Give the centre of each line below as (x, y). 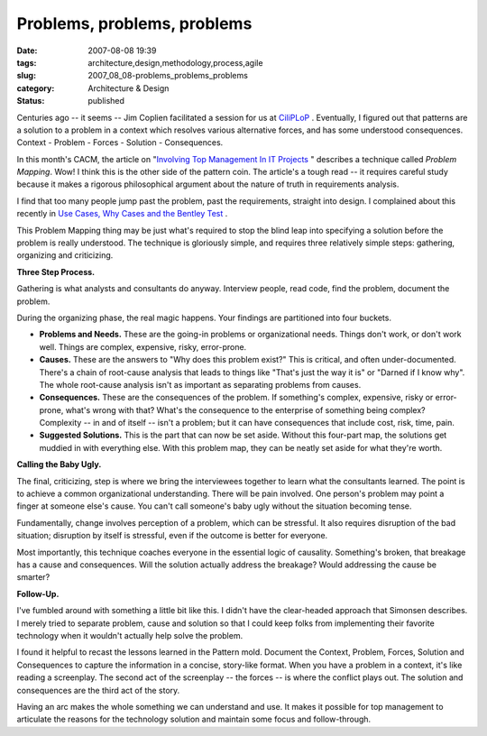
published (106, 101)
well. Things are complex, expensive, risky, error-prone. (143, 346)
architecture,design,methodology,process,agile (175, 62)
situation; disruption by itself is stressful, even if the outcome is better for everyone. (172, 536)
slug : (26, 76)
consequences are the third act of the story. (98, 690)
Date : (27, 51)
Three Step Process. (56, 271)
